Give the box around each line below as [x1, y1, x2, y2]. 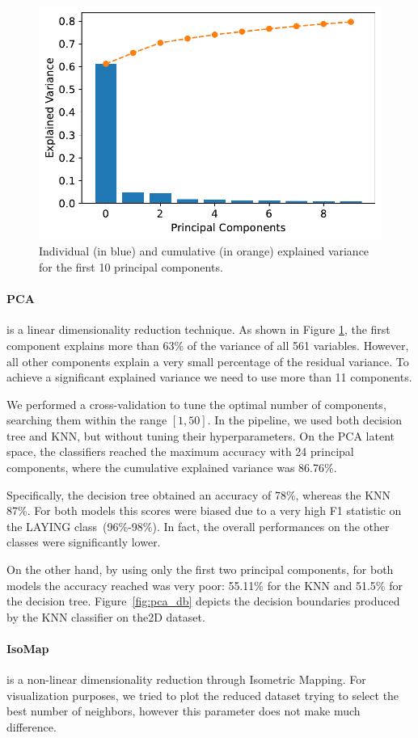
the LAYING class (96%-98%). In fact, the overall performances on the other [6, 517, 390, 534]
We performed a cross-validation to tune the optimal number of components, [6, 395, 386, 412]
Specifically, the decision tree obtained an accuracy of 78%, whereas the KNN [6, 486, 391, 503]
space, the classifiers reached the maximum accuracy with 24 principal [6, 443, 354, 460]
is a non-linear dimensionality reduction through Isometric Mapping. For [6, 671, 366, 688]
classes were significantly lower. [6, 533, 161, 550]
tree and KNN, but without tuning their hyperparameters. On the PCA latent [6, 427, 395, 444]
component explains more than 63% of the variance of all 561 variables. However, [6, 336, 409, 353]
